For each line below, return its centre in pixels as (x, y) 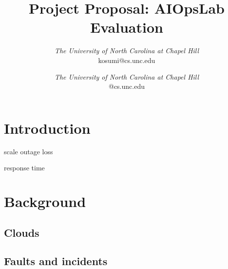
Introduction (47, 128)
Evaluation (127, 27)
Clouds (22, 232)
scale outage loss (28, 151)
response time (24, 168)
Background (45, 201)
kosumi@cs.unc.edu (127, 60)
